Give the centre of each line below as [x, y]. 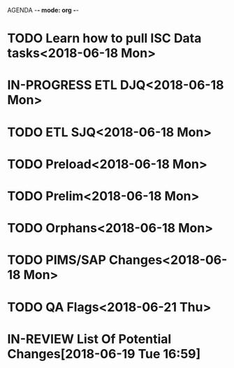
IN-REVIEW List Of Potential [89, 339]
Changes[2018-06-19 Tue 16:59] [104, 354]
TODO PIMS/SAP [57, 260]
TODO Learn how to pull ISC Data [104, 38]
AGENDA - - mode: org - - [43, 10]
